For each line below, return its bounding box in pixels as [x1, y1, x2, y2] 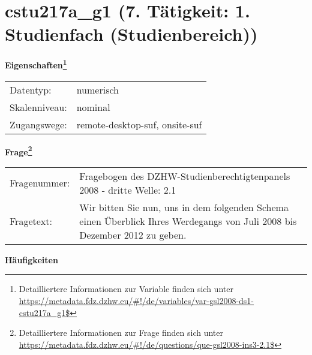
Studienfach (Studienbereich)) [5, 22, 258, 46]
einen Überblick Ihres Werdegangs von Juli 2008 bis [79, 213, 297, 228]
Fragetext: [10, 213, 52, 228]
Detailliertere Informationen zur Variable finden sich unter [19, 282, 233, 295]
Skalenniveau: [10, 100, 67, 114]
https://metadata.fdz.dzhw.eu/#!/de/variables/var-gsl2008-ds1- [19, 294, 254, 306]
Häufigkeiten [5, 253, 58, 266]
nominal [76, 100, 110, 114]
